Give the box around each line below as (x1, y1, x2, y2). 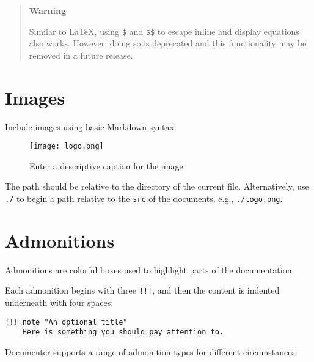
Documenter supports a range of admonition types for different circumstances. (5, 345, 298, 358)
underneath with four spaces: (5, 296, 114, 309)
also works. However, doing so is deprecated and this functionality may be (29, 37, 307, 50)
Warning (29, 4, 66, 17)
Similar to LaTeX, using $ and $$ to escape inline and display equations (29, 24, 299, 37)
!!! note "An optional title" (5, 317, 128, 327)
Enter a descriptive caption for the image (29, 159, 183, 172)
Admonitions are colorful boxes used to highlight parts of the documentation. (5, 263, 294, 276)
